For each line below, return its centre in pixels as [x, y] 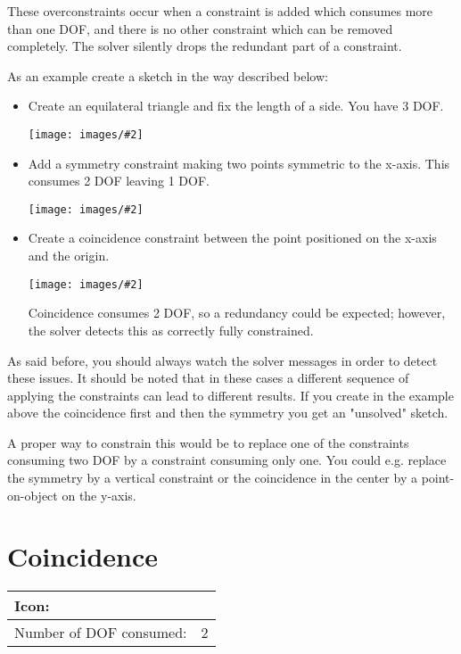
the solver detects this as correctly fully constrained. [171, 330]
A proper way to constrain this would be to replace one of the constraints [208, 442]
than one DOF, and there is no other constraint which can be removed [200, 28]
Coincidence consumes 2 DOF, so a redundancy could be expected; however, [237, 313]
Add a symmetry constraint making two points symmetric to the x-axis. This [239, 163]
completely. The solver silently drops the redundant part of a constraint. [205, 46]
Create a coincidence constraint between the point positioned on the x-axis [232, 238]
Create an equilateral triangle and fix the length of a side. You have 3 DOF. [236, 106]
